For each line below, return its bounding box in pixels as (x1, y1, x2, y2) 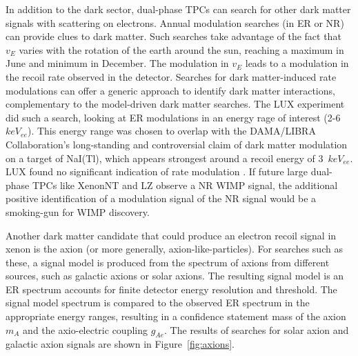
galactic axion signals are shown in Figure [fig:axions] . (6, 337, 235, 351)
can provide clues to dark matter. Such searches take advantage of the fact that (6, 29, 341, 43)
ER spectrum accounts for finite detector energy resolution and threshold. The (6, 281, 337, 296)
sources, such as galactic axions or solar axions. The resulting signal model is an (6, 268, 344, 283)
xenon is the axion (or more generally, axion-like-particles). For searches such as (6, 241, 343, 256)
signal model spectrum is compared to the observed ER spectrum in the (6, 295, 310, 310)
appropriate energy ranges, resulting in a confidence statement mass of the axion (6, 309, 346, 324)
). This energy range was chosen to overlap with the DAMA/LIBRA (27, 123, 316, 138)
